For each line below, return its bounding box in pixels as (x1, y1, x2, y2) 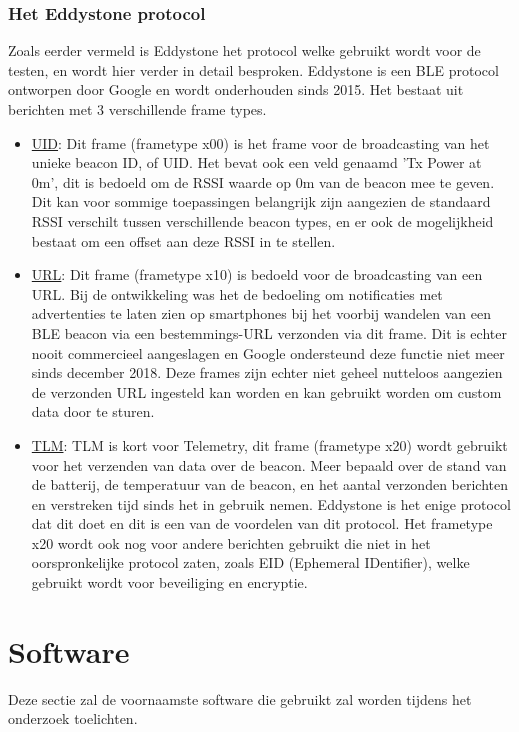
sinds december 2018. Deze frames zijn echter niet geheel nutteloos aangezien (31, 362, 503, 383)
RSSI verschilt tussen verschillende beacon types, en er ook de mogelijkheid (31, 210, 494, 231)
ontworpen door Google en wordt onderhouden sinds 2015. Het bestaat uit (8, 79, 464, 100)
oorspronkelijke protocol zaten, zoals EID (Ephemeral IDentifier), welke (31, 552, 470, 573)
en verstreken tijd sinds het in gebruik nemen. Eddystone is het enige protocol (31, 493, 511, 514)
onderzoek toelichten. (8, 708, 138, 729)
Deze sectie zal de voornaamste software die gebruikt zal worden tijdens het (8, 688, 472, 709)
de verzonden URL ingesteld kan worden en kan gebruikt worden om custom (31, 381, 502, 402)
